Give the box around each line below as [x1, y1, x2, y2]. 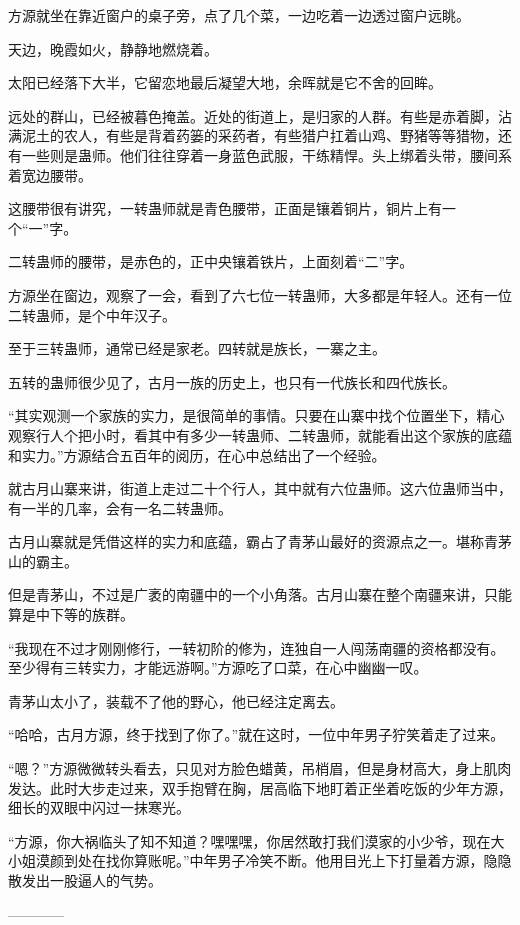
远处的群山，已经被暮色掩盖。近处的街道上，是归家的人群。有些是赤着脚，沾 [8, 105, 512, 126]
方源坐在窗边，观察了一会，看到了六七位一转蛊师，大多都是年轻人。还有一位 [8, 284, 512, 305]
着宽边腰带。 [8, 164, 92, 185]
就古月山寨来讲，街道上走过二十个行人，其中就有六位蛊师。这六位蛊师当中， [8, 478, 512, 499]
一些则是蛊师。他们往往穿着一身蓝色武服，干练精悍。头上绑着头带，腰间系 [21, 144, 512, 165]
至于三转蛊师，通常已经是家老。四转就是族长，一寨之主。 [8, 338, 386, 359]
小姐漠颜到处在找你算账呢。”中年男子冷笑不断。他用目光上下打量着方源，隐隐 [8, 850, 512, 871]
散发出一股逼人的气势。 [8, 870, 162, 890]
